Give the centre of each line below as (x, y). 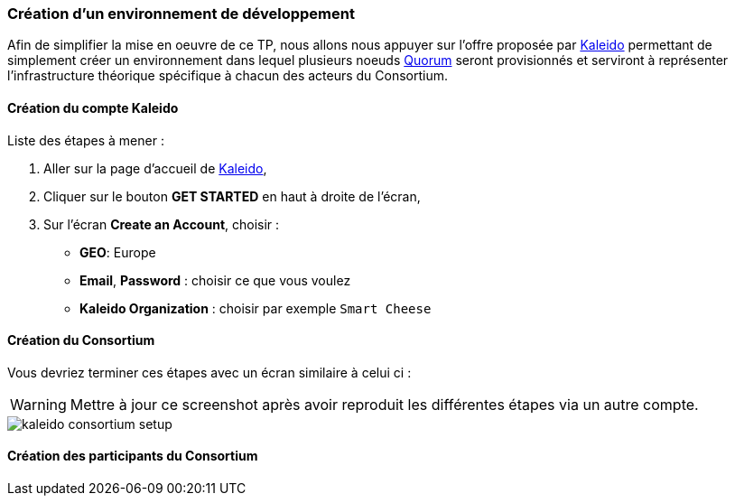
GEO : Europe (118, 252)
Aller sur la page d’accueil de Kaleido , (155, 168)
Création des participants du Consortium (133, 456)
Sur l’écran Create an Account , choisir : (162, 224)
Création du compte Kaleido (93, 107)
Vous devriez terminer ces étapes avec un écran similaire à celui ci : (209, 372)
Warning (38, 404)
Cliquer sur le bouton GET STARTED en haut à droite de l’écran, (232, 196)
